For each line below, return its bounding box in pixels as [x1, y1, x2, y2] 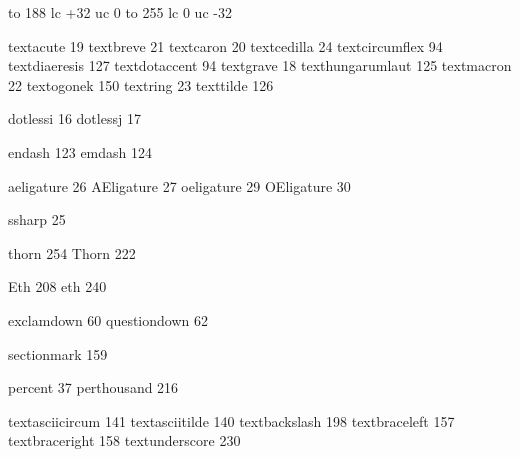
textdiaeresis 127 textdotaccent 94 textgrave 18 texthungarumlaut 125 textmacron [8, 55, 512, 76]
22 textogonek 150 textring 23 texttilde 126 [8, 74, 274, 95]
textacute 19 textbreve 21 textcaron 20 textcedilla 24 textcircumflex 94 [8, 35, 443, 56]
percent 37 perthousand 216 [8, 377, 179, 398]
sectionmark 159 [8, 343, 108, 364]
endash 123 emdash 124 [8, 141, 153, 162]
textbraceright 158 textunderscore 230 [8, 430, 241, 451]
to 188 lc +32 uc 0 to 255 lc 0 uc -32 [8, 2, 232, 22]
